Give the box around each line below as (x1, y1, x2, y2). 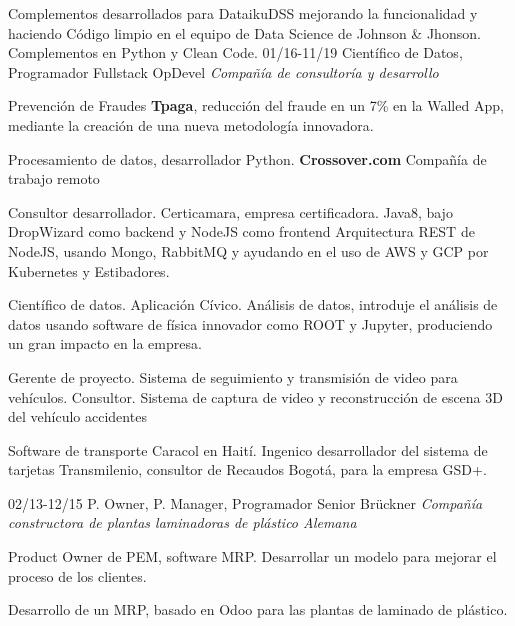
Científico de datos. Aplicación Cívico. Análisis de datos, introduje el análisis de (8, 294, 498, 315)
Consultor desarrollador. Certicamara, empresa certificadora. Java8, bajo (8, 201, 453, 222)
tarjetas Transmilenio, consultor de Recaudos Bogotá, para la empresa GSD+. (8, 459, 487, 480)
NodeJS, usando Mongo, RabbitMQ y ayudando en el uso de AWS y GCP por (8, 240, 489, 261)
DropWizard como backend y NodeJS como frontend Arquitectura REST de (8, 221, 475, 242)
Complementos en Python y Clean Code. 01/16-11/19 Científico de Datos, (8, 42, 463, 63)
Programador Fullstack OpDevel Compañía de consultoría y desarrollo (8, 61, 439, 82)
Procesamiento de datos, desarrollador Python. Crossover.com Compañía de (8, 148, 487, 169)
